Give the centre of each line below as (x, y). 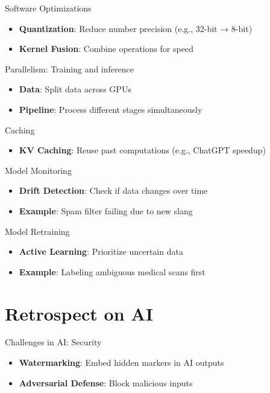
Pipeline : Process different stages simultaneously (111, 109)
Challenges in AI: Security (53, 342)
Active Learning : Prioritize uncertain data (101, 251)
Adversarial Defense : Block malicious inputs (106, 382)
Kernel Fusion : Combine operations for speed (106, 49)
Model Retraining (37, 231)
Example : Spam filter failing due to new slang (106, 210)
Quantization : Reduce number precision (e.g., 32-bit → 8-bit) (136, 28)
